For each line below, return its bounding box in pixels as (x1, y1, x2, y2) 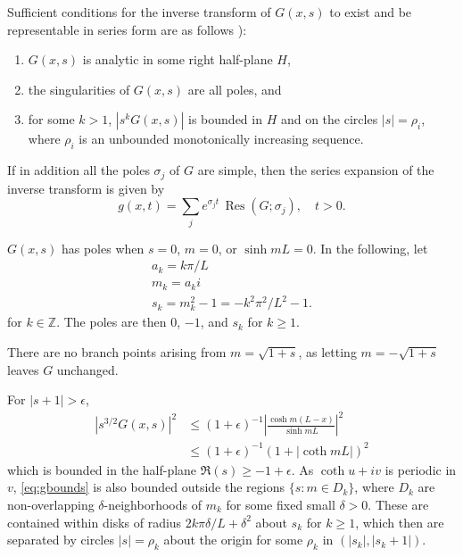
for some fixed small (226, 495, 335, 513)
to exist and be (329, 3, 412, 21)
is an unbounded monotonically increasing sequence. (79, 129, 364, 148)
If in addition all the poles (7, 161, 150, 179)
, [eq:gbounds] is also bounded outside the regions (12, 478, 285, 496)
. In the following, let (312, 238, 428, 257)
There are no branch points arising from (7, 342, 227, 361)
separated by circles (7, 530, 114, 549)
